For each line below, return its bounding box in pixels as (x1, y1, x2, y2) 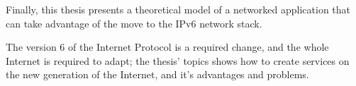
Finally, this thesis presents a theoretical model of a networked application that (6, 2, 351, 16)
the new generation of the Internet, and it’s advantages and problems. (6, 67, 309, 82)
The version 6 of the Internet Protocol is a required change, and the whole (6, 39, 329, 54)
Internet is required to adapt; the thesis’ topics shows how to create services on (6, 53, 350, 68)
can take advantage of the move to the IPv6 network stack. (6, 16, 262, 30)
